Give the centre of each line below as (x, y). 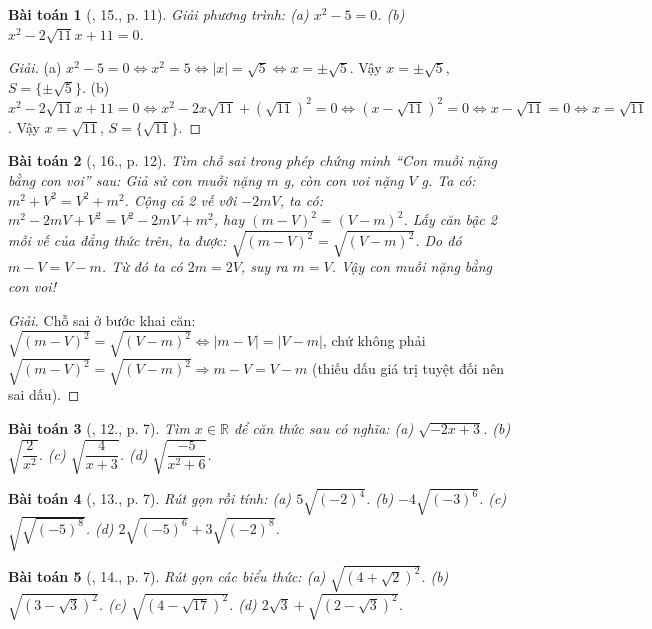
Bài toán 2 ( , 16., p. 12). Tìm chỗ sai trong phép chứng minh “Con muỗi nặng (252, 160)
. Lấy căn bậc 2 (450, 219)
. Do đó (438, 240)
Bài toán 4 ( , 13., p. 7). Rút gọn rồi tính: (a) (150, 498)
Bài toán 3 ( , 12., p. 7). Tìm (99, 427)
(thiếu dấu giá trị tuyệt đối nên (408, 368)
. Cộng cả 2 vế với (180, 199)
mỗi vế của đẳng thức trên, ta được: (117, 240)
